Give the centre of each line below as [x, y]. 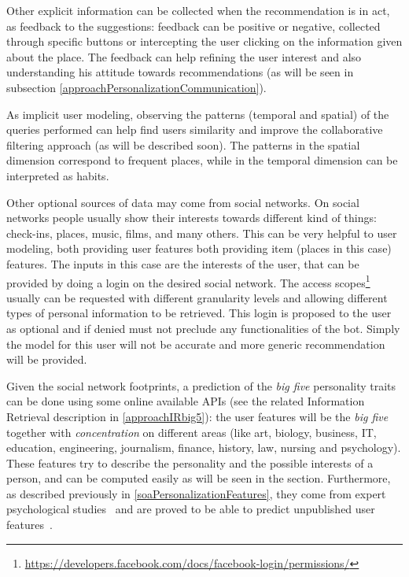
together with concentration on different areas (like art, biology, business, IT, [192, 432]
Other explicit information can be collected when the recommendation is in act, [198, 10]
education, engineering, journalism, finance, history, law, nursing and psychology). [204, 448]
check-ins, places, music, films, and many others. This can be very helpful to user [202, 233]
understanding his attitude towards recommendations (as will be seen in [180, 72]
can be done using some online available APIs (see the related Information [186, 401]
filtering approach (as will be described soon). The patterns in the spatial [183, 144]
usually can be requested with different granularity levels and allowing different [197, 297]
